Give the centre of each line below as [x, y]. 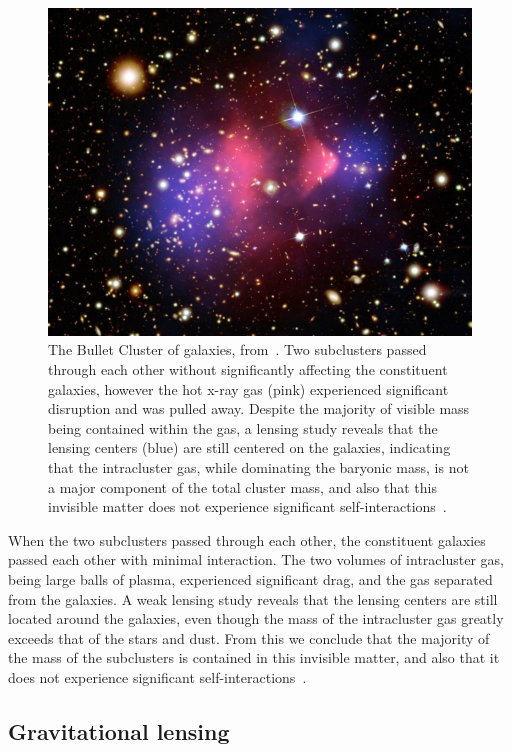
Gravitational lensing [119, 730]
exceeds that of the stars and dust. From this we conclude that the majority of [249, 637]
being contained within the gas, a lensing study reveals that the [243, 427]
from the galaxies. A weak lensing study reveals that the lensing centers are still [253, 598]
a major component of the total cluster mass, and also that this [242, 486]
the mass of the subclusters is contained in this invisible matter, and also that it [254, 657]
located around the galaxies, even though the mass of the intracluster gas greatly [256, 618]
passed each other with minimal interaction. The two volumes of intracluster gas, [256, 559]
